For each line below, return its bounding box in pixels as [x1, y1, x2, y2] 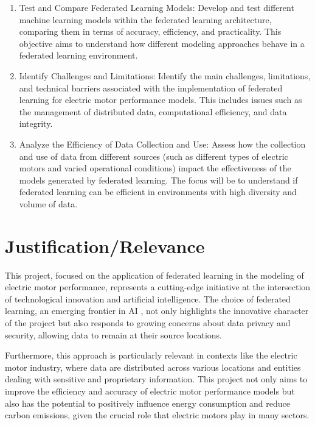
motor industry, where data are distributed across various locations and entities [5, 360, 301, 373]
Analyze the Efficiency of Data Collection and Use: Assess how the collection [19, 137, 306, 150]
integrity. [19, 117, 53, 130]
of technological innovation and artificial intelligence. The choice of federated [5, 292, 291, 305]
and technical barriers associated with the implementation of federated [19, 81, 283, 94]
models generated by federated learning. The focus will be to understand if [19, 173, 298, 186]
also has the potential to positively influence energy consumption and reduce [5, 396, 291, 409]
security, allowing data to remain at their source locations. [5, 328, 222, 341]
